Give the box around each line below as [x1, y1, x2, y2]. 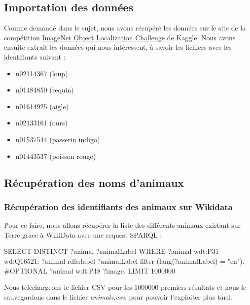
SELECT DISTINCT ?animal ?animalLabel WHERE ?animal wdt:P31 [4, 246, 219, 256]
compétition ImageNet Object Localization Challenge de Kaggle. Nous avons [4, 32, 236, 42]
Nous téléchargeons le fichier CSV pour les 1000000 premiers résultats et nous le [4, 282, 247, 292]
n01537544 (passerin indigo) [15, 134, 100, 144]
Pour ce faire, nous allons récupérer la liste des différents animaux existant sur [4, 220, 241, 230]
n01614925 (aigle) [15, 101, 69, 111]
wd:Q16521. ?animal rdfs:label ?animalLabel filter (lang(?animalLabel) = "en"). [4, 255, 245, 266]
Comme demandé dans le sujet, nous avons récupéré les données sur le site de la [4, 23, 246, 33]
